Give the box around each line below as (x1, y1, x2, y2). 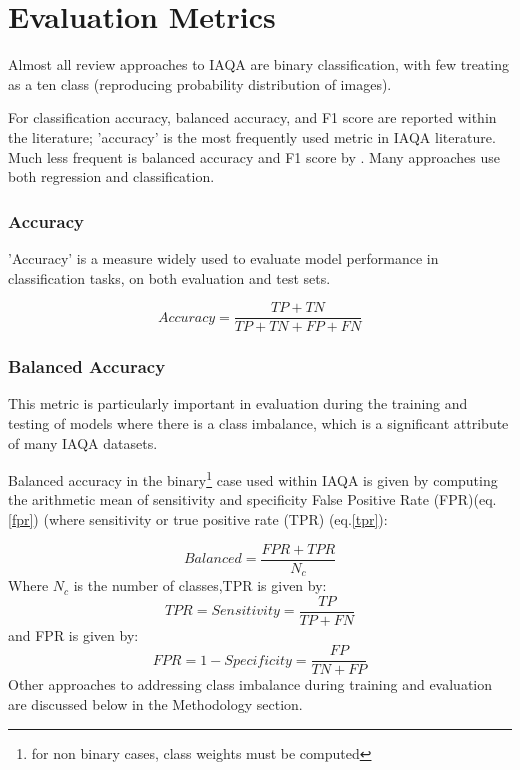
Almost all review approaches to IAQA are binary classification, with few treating (8, 54, 509, 75)
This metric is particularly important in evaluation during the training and (8, 393, 468, 414)
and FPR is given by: (8, 624, 139, 645)
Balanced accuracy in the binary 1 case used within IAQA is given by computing (8, 467, 498, 490)
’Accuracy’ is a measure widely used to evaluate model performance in (8, 247, 439, 268)
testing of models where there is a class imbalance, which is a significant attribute (8, 412, 509, 433)
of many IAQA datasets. (8, 432, 158, 453)
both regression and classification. (8, 166, 215, 187)
